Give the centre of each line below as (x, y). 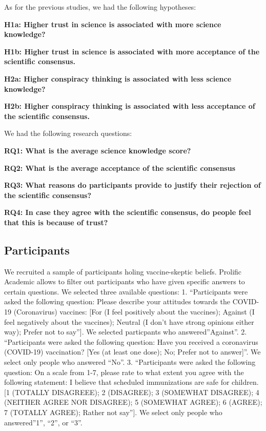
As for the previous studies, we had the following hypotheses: (100, 7)
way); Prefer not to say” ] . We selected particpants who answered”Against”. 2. (126, 332)
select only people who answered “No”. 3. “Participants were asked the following (130, 362)
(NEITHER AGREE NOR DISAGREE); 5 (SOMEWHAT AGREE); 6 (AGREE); (133, 402)
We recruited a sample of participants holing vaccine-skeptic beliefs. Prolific (123, 271)
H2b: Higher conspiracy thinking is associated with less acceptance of (130, 106)
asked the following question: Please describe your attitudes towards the (117, 301)
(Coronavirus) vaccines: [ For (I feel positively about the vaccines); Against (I (134, 312)
